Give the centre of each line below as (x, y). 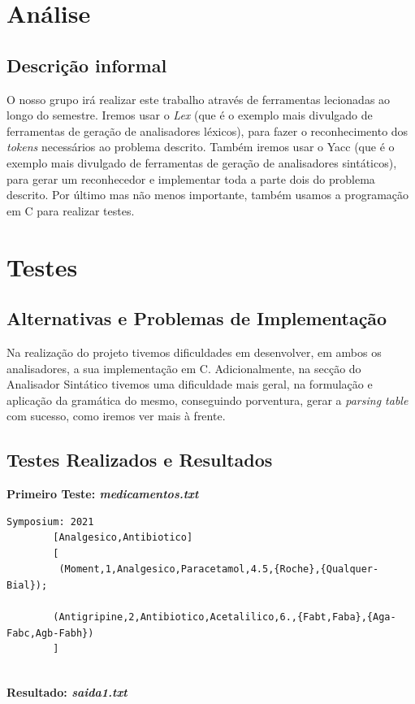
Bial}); (27, 586)
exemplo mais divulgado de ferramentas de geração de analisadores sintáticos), (202, 162)
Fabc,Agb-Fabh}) (50, 633)
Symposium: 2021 (50, 521)
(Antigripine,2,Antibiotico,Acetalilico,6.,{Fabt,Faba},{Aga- (225, 617)
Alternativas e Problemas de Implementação (197, 318)
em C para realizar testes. (71, 210)
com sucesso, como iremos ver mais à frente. (116, 416)
